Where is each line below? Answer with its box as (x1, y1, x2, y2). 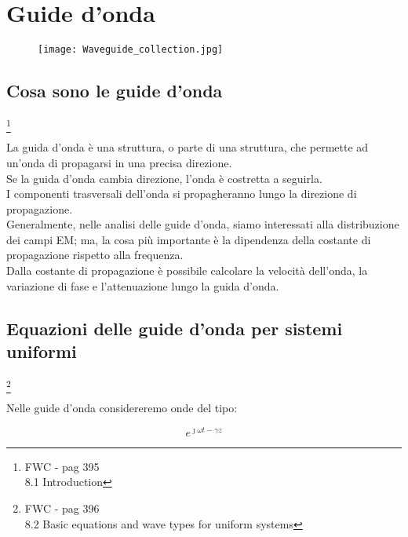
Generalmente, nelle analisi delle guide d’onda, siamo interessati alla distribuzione (6, 216, 399, 232)
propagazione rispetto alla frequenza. (6, 247, 184, 263)
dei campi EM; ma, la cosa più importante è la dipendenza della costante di (6, 231, 371, 247)
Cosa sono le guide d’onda (6, 79, 223, 103)
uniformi (6, 339, 77, 363)
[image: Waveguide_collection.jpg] (38, 44, 224, 56)
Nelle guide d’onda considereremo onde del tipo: (6, 400, 238, 416)
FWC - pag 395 (24, 458, 100, 474)
